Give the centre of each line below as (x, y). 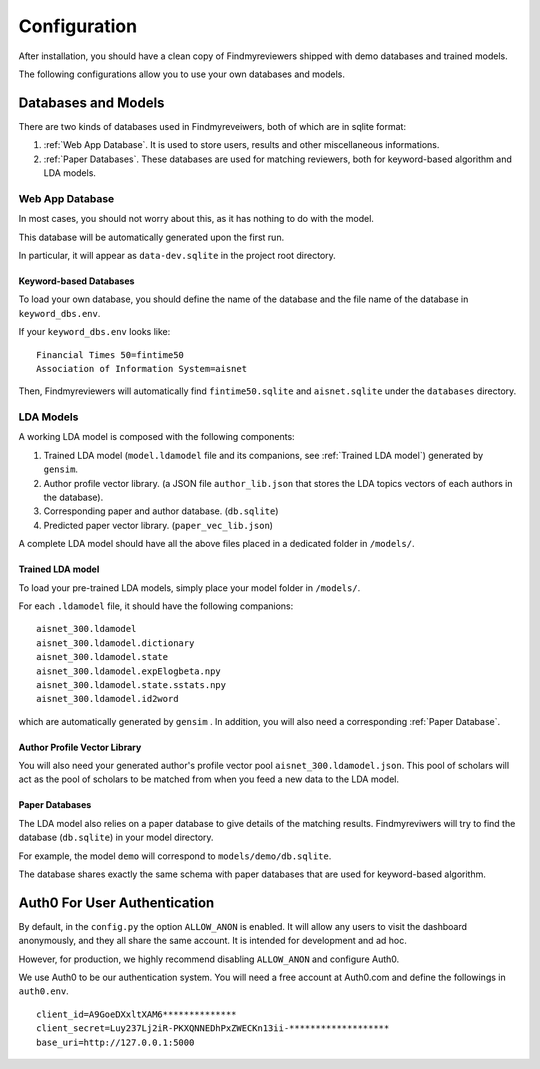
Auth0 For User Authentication (116, 902)
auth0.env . (43, 991)
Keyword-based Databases (76, 281)
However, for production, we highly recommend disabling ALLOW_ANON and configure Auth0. (209, 959)
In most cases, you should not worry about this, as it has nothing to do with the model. (196, 219)
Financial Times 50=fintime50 (110, 354)
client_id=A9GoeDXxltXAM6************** (136, 1014)
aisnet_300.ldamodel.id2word (107, 699)
